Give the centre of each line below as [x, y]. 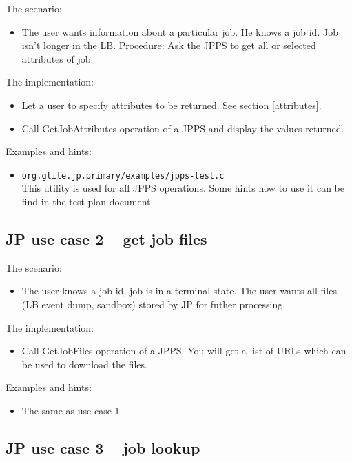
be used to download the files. [84, 364]
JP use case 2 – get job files [106, 238]
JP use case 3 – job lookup [103, 447]
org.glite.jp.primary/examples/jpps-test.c [123, 175]
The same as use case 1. [72, 410]
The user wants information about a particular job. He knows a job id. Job [180, 31]
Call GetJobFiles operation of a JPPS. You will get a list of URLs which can [184, 351]
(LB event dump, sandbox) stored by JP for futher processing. [154, 304]
